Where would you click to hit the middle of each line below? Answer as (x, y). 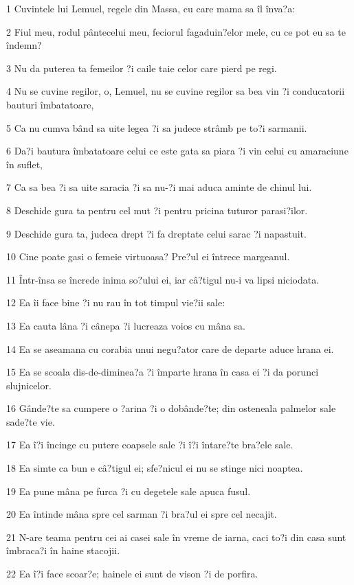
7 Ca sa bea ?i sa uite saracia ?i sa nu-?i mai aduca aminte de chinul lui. (159, 187)
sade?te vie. (31, 421)
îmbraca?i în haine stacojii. (63, 550)
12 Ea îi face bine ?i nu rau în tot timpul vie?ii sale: (116, 302)
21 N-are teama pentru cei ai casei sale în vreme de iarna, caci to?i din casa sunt (176, 537)
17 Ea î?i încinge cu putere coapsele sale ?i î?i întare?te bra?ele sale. (150, 445)
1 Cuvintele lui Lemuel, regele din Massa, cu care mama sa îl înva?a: (151, 8)
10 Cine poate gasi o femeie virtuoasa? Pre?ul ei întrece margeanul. (148, 256)
